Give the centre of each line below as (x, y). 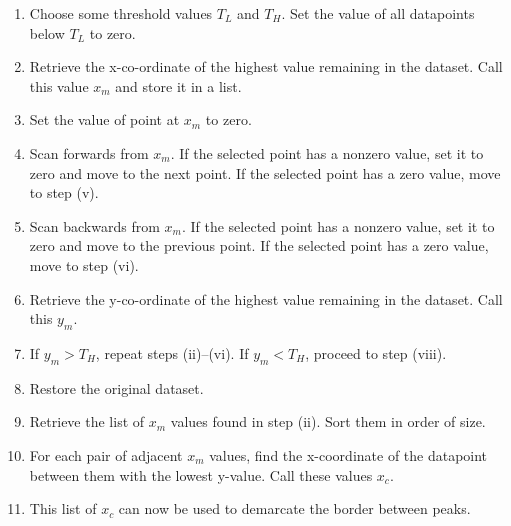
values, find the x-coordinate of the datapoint (348, 454)
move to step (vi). (84, 264)
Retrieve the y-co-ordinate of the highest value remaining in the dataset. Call (266, 298)
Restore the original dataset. (116, 387)
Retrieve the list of (87, 421)
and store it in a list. (178, 85)
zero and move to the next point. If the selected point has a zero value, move (265, 172)
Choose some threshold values (121, 13)
